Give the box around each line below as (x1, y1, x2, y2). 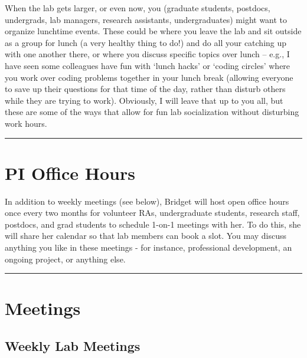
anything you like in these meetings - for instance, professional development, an (5, 241, 292, 254)
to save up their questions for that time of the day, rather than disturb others (5, 83, 286, 95)
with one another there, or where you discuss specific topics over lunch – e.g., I (5, 48, 290, 60)
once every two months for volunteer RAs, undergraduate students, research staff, (5, 206, 300, 219)
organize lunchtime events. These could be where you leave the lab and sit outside (5, 25, 302, 37)
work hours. (5, 117, 47, 129)
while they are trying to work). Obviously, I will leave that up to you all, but (5, 94, 283, 106)
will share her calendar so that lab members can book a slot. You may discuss (5, 229, 287, 242)
